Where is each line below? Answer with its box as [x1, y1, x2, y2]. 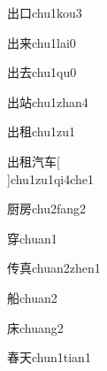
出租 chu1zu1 [7, 122, 75, 141]
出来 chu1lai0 [7, 33, 76, 51]
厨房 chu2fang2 [7, 199, 87, 218]
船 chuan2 [7, 288, 57, 306]
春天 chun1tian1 [7, 348, 91, 367]
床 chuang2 [7, 318, 64, 336]
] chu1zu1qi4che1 [7, 169, 95, 188]
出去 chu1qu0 [7, 63, 77, 81]
